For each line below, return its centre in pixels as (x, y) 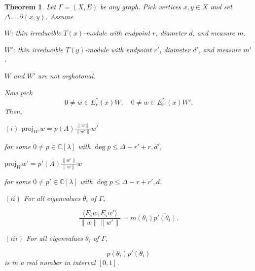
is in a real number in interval (50, 262)
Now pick (18, 92)
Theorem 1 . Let (30, 6)
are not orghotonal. (67, 75)
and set (221, 6)
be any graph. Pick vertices (141, 6)
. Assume (59, 16)
